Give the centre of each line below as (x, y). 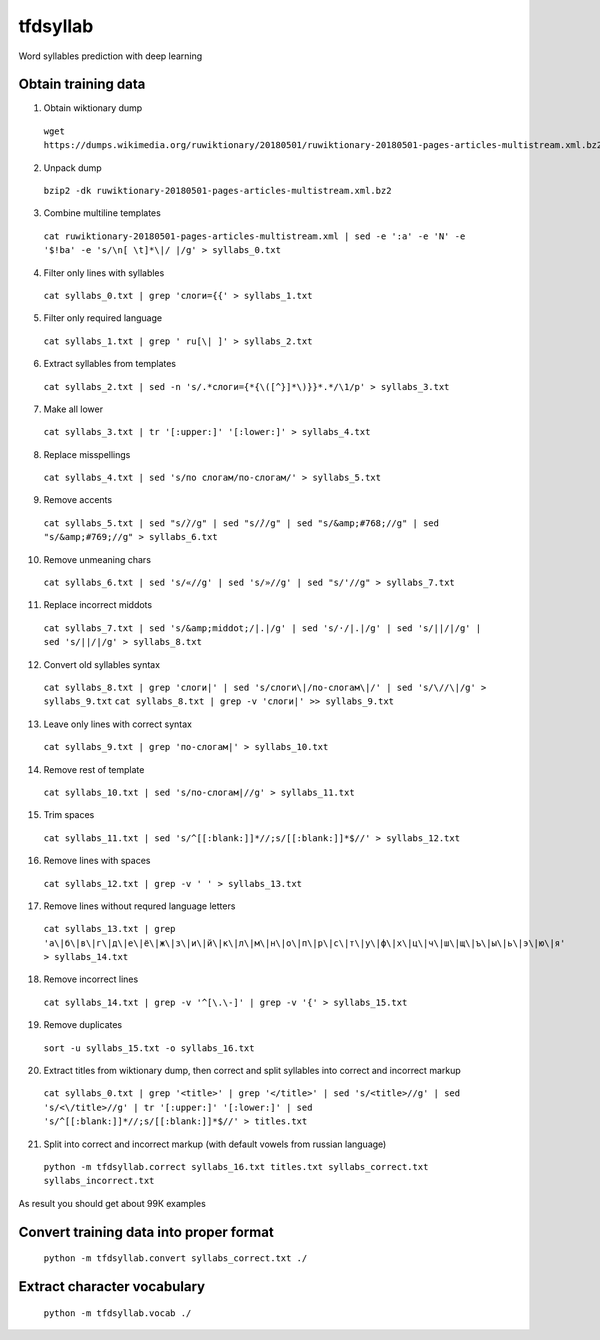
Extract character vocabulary (111, 1286)
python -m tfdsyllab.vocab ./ (117, 1313)
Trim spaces (69, 815)
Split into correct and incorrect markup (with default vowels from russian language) (215, 1144)
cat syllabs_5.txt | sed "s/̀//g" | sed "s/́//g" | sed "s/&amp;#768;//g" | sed (241, 523)
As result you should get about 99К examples (112, 1203)
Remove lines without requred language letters (139, 906)
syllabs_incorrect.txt (99, 1181)
